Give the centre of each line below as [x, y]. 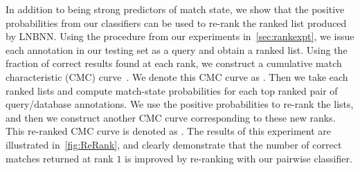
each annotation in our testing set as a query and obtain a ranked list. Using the [177, 49]
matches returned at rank [60, 158]
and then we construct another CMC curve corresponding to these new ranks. [171, 117]
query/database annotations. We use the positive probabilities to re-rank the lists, [180, 104]
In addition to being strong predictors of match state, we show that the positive [175, 9]
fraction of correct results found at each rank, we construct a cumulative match [174, 63]
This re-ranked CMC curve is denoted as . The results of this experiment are [169, 131]
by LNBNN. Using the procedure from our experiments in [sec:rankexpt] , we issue [180, 36]
